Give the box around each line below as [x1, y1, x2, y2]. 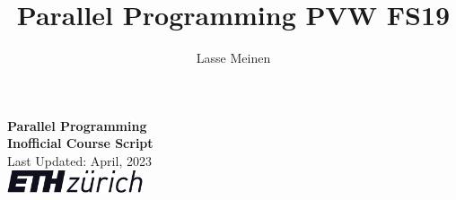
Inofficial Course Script [7, 134, 153, 152]
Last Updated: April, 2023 [7, 151, 152, 170]
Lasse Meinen [196, 48, 271, 67]
